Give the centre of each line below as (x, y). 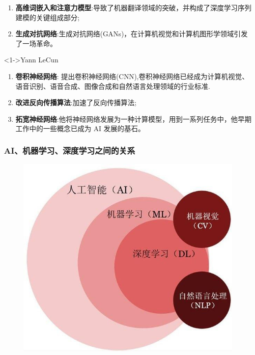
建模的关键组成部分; (47, 17)
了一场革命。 (36, 43)
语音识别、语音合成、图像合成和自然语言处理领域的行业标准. (113, 86)
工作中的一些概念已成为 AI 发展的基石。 (80, 128)
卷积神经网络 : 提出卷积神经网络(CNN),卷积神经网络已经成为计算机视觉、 (132, 76)
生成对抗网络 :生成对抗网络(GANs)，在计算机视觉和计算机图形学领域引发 (132, 34)
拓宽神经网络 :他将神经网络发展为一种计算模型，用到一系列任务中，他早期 (133, 119)
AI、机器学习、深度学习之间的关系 (70, 150)
